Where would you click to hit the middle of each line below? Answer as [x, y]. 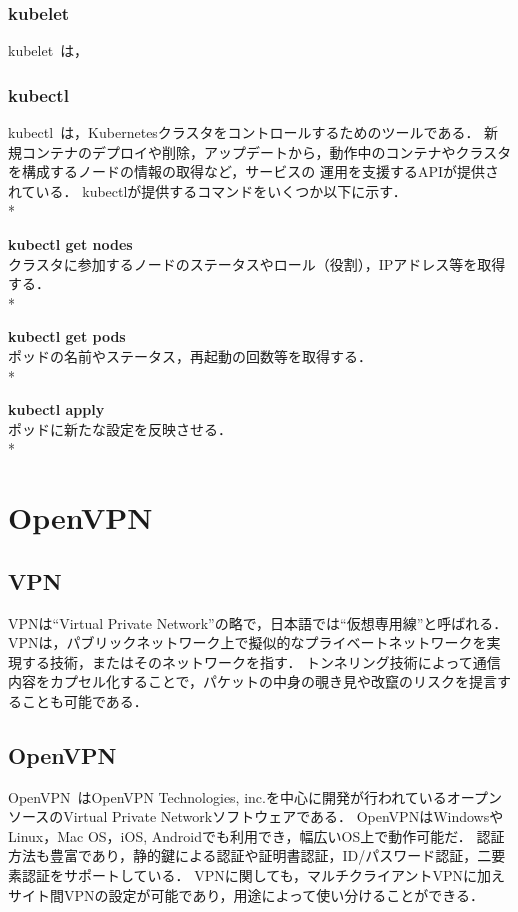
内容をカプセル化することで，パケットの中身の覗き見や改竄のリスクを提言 [253, 681]
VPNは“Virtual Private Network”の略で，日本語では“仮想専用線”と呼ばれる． [258, 622]
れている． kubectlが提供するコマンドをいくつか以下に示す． [207, 190]
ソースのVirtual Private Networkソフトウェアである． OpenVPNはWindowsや [256, 816]
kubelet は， [48, 50]
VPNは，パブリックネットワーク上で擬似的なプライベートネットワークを [247, 642]
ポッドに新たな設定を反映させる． [120, 428]
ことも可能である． [84, 700]
